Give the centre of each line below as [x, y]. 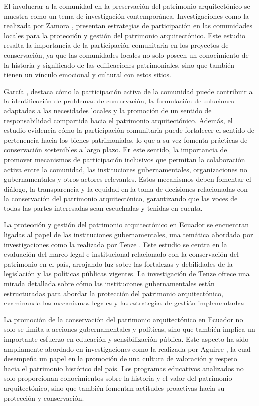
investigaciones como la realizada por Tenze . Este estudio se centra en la [116, 244]
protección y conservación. [44, 397]
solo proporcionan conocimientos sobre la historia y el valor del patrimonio [118, 378]
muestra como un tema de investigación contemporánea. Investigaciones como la [127, 16]
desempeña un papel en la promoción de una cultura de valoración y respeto [121, 358]
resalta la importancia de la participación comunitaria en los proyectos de [116, 45]
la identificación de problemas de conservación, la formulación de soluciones [119, 101]
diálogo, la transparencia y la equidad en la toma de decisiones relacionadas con [126, 188]
